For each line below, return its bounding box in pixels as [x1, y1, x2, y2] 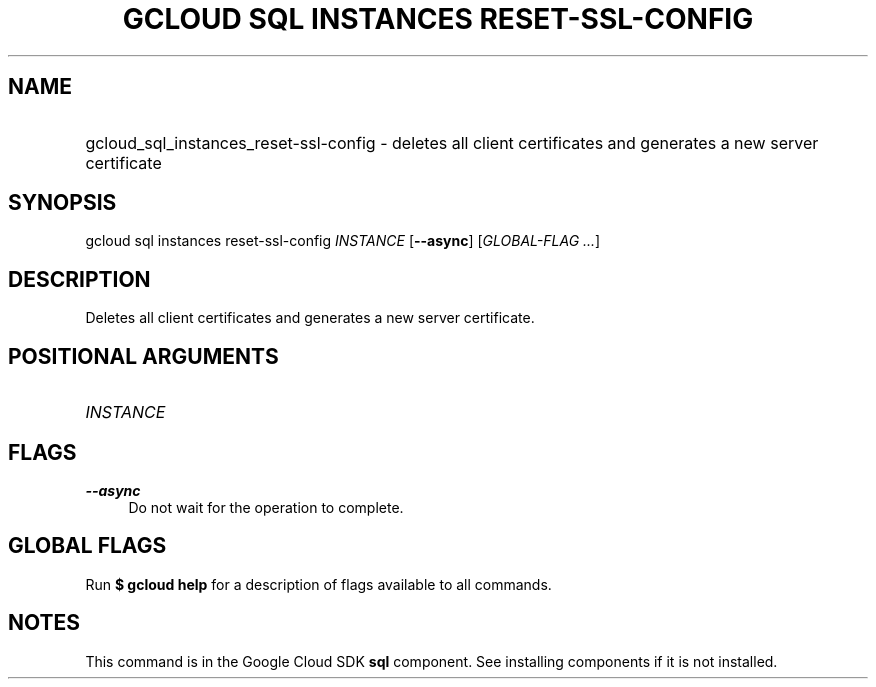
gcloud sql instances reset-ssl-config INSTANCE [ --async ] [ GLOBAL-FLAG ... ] [85, 232, 601, 250]
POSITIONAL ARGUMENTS [8, 343, 279, 369]
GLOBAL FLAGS [8, 533, 167, 559]
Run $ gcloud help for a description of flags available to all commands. [85, 575, 552, 593]
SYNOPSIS [8, 190, 117, 216]
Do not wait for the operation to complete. [128, 498, 404, 516]
